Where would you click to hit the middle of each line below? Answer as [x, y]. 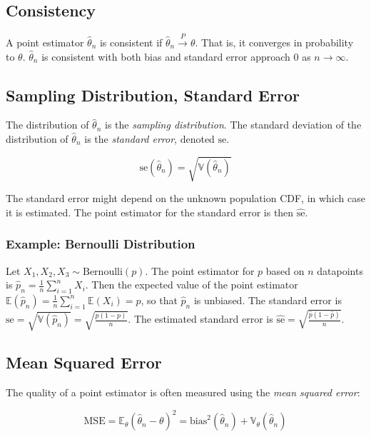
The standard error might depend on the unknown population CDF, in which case [185, 198]
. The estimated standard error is [200, 319]
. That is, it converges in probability [274, 42]
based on [285, 270]
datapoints [340, 270]
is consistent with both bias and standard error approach [166, 56]
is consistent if [131, 42]
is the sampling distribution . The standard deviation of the [233, 125]
